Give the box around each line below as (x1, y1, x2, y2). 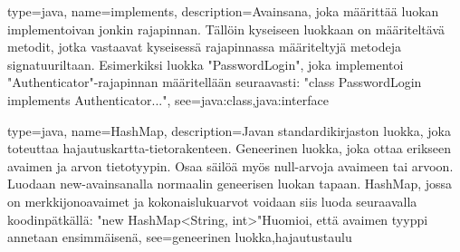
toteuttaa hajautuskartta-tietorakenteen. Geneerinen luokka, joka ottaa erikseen (7, 139, 452, 158)
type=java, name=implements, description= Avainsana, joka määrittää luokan (7, 2, 439, 20)
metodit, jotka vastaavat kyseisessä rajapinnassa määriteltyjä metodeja (7, 37, 401, 56)
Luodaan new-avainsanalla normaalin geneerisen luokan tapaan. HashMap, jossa (7, 174, 453, 193)
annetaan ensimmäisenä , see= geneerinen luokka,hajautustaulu (7, 228, 352, 247)
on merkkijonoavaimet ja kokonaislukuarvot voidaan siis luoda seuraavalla (7, 191, 417, 210)
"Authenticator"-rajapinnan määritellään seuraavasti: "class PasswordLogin (7, 73, 422, 92)
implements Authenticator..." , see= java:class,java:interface (7, 90, 329, 109)
